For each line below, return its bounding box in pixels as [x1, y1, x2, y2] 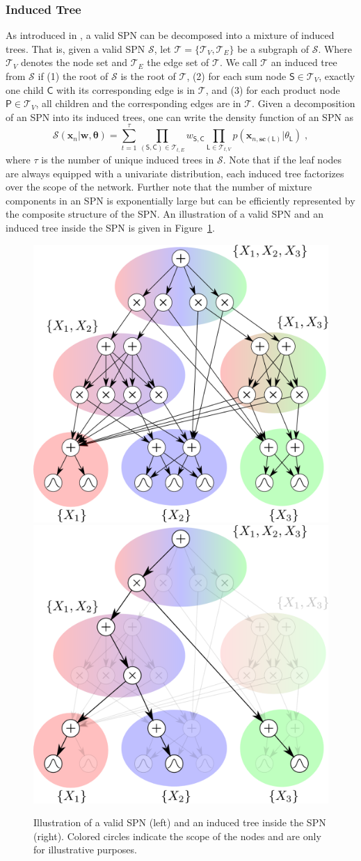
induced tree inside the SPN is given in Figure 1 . [6, 220, 215, 235]
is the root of [120, 69, 176, 83]
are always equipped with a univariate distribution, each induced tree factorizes [6, 166, 344, 180]
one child [6, 82, 44, 97]
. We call [219, 55, 257, 70]
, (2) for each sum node [186, 69, 287, 83]
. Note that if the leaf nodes [223, 152, 342, 167]
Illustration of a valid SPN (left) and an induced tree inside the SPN [33, 815, 326, 830]
